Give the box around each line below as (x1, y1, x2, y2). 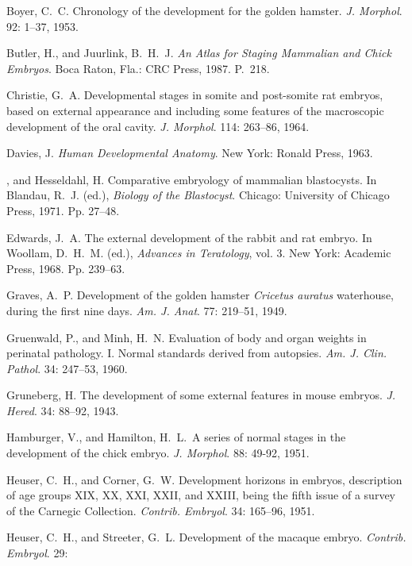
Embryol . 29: (6, 545, 68, 561)
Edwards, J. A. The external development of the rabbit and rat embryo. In (6, 229, 372, 245)
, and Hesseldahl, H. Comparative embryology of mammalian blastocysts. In (6, 171, 377, 187)
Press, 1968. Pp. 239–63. (6, 260, 125, 276)
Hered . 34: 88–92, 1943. (6, 402, 119, 418)
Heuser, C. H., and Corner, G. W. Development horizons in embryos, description (6, 471, 402, 487)
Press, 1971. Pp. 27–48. (6, 202, 120, 218)
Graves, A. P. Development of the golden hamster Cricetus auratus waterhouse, (6, 287, 394, 303)
